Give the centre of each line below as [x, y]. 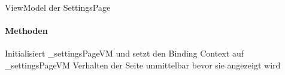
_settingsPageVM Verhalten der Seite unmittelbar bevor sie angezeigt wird [143, 65]
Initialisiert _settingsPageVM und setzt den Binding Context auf [124, 53]
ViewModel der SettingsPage [58, 7]
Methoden [26, 31]
